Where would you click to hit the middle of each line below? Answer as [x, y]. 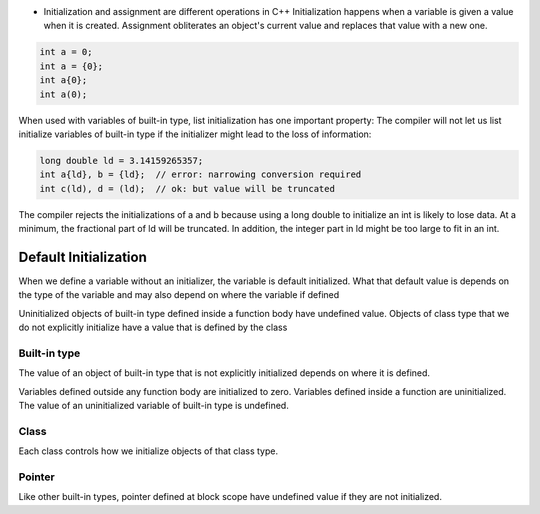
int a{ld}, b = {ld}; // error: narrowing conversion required [200, 174]
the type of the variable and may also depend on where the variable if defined [179, 295]
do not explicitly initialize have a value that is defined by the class [153, 327]
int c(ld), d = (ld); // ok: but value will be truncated [187, 188]
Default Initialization [82, 256]
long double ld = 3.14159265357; [121, 160]
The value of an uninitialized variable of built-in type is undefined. [153, 406]
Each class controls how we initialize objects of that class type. [148, 451]
